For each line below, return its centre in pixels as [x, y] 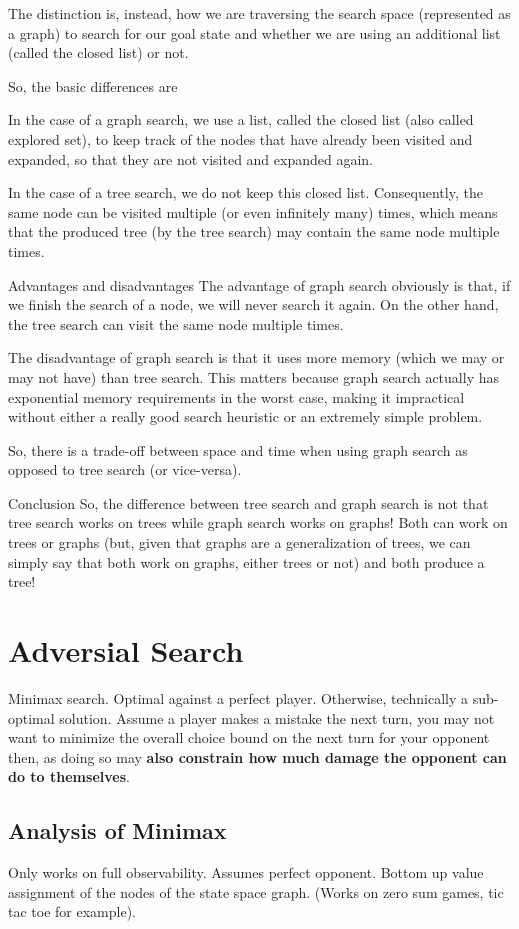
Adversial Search [126, 650]
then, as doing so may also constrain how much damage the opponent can [257, 756]
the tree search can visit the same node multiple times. [176, 323]
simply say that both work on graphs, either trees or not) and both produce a [246, 561]
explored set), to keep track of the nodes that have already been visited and [240, 138]
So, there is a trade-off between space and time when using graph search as [238, 449]
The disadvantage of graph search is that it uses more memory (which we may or [256, 357]
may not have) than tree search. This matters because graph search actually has [253, 376]
